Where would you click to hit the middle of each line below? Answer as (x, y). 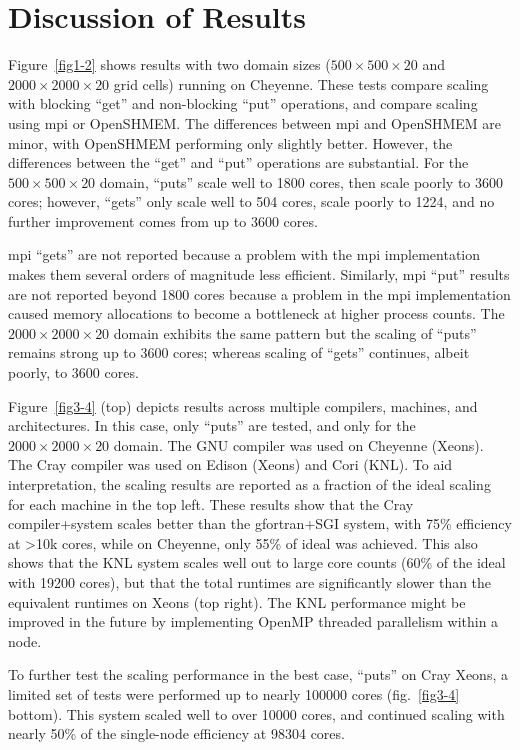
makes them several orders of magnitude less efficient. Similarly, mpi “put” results (259, 274)
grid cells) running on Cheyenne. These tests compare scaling (301, 83)
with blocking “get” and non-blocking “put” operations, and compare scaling (243, 103)
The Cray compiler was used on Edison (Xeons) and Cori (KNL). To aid (230, 464)
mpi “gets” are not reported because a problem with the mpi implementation (244, 254)
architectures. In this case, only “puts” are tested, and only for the (212, 425)
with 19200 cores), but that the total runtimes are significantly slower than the (250, 581)
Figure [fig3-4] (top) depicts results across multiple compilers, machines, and (243, 405)
